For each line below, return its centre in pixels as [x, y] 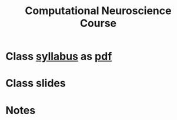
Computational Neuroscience [98, 11]
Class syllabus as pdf [59, 56]
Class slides [36, 83]
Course [98, 23]
